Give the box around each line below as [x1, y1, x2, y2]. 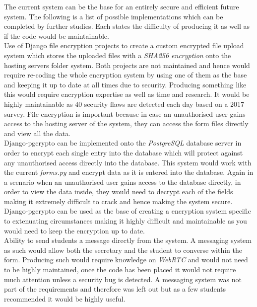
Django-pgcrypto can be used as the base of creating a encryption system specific [4, 206, 251, 216]
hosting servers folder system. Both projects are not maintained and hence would [4, 60, 250, 70]
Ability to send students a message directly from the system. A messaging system [4, 235, 252, 245]
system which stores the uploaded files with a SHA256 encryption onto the [4, 50, 231, 60]
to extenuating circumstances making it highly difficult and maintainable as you [4, 216, 247, 226]
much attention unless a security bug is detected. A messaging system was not [4, 274, 242, 284]
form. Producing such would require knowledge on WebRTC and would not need [4, 254, 248, 265]
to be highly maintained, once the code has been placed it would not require [4, 264, 236, 275]
